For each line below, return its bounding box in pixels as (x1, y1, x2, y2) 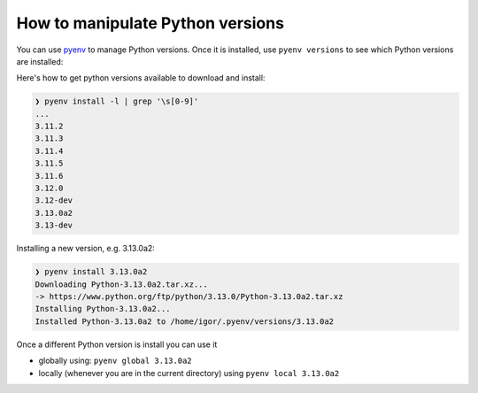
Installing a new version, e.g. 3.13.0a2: (16, 243, 155, 254)
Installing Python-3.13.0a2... (35, 304, 172, 314)
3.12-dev (35, 196, 73, 205)
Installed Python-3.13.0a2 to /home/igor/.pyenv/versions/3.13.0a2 (35, 316, 335, 327)
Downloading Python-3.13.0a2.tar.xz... (35, 279, 208, 289)
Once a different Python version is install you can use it (16, 339, 218, 350)
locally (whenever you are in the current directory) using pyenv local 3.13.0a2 (38, 367, 340, 378)
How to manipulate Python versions (16, 13, 285, 33)
